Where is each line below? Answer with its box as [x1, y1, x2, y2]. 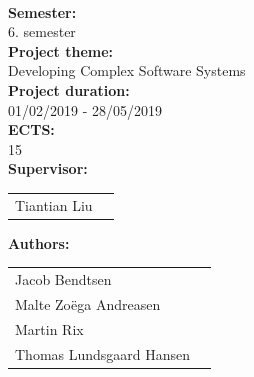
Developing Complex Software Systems [8, 60, 246, 81]
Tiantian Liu [15, 194, 93, 215]
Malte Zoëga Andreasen [15, 293, 161, 314]
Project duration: [8, 79, 130, 100]
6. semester [8, 21, 76, 42]
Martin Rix [15, 318, 84, 339]
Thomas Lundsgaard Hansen [15, 343, 191, 364]
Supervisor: [8, 158, 88, 179]
